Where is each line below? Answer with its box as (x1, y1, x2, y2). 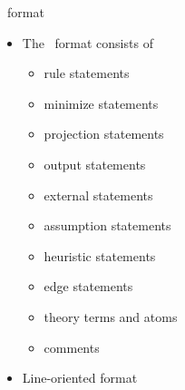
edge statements (44, 277, 133, 296)
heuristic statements (44, 246, 156, 265)
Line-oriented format (22, 368, 138, 387)
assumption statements (44, 216, 171, 235)
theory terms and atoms (44, 307, 178, 326)
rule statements (44, 63, 130, 83)
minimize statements (44, 93, 159, 112)
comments (44, 337, 100, 356)
